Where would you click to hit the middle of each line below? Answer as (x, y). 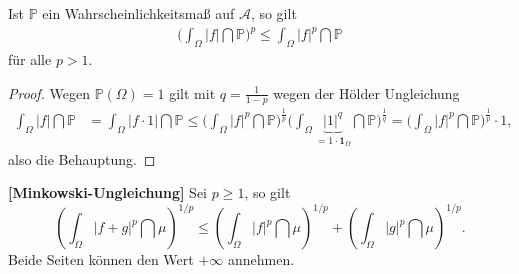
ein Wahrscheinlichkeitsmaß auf (138, 13)
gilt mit (192, 92)
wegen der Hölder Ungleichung (366, 92)
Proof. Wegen (49, 92)
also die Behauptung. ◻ (82, 158)
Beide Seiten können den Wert (101, 259)
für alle (30, 58)
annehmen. (261, 259)
